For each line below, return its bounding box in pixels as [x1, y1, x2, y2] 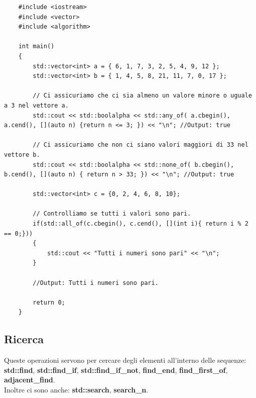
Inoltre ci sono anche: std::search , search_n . [4, 384, 149, 394]
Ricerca [4, 331, 44, 347]
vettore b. [4, 151, 40, 158]
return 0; [33, 298, 65, 306]
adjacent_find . [4, 374, 55, 385]
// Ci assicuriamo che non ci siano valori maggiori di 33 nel [33, 141, 248, 149]
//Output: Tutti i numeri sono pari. [33, 279, 159, 286]
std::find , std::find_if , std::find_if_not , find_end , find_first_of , [4, 364, 228, 375]
